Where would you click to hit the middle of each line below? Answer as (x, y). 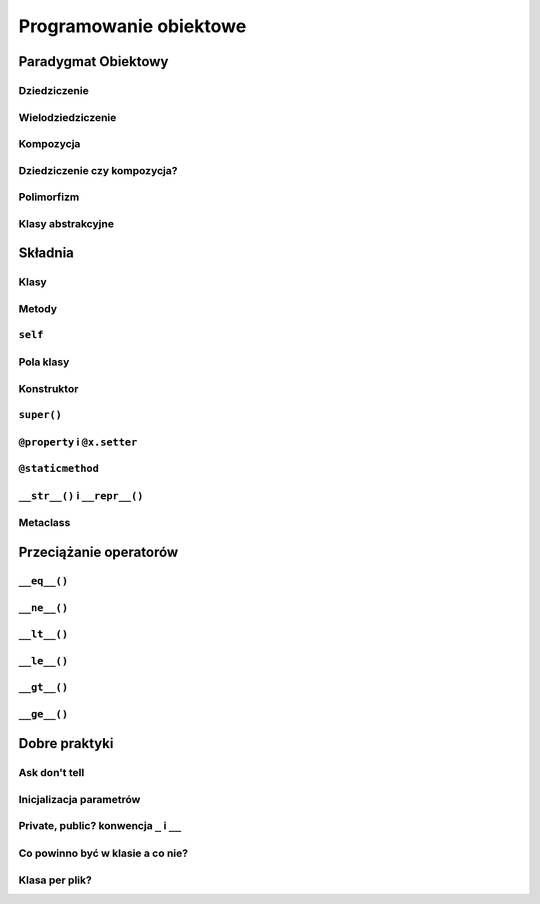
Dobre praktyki (66, 743)
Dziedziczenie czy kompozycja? (98, 170)
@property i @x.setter (78, 442)
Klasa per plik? (55, 880)
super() (40, 415)
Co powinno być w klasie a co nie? (103, 853)
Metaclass (44, 523)
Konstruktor (48, 388)
